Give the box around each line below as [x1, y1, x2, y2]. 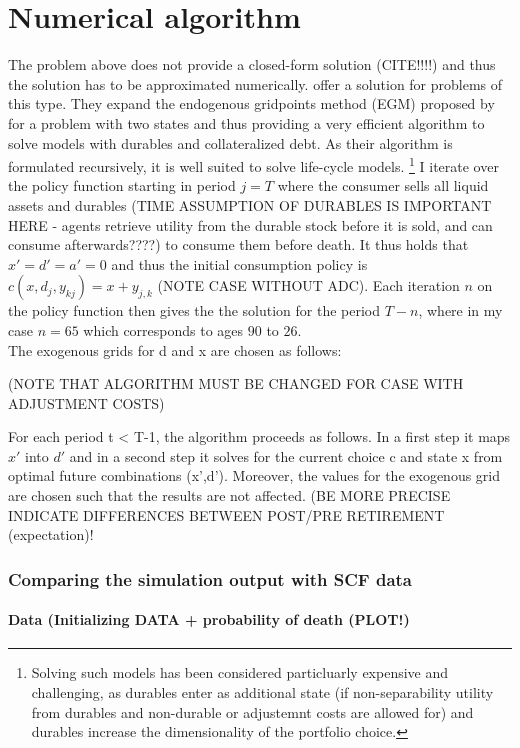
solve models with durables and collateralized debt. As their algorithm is [8, 132, 453, 153]
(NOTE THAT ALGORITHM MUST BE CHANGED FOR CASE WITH [8, 373, 464, 394]
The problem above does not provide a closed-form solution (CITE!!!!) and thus [8, 54, 496, 75]
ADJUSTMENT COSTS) [8, 392, 165, 413]
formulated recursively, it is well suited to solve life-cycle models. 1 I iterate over [8, 153, 499, 176]
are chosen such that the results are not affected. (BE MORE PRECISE [8, 485, 451, 506]
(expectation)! [8, 524, 94, 545]
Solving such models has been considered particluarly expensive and [31, 662, 449, 683]
